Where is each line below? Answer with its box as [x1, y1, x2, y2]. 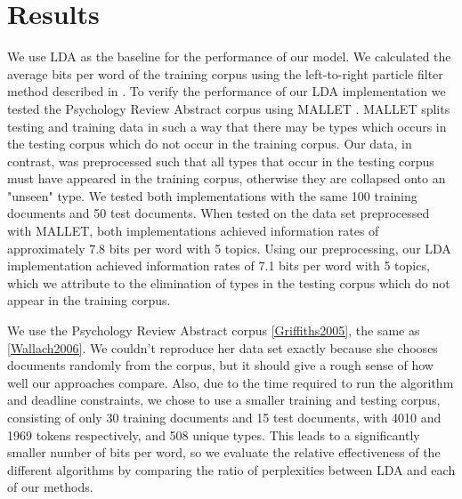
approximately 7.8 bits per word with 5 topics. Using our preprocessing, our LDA [7, 238, 451, 257]
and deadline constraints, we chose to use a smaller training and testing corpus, [7, 390, 441, 409]
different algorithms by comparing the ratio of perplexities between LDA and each [7, 460, 456, 479]
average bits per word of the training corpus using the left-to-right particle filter [7, 64, 443, 83]
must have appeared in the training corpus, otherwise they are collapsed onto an [7, 169, 446, 188]
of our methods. [7, 478, 93, 496]
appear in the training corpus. [7, 291, 171, 310]
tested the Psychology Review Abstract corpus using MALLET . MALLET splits [7, 99, 450, 117]
